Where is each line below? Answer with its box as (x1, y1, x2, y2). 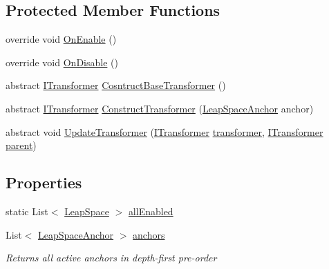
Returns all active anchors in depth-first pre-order (6, 250, 217, 265)
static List (6, 203, 48, 218)
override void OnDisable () (6, 54, 118, 69)
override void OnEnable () (6, 32, 117, 46)
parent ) (6, 138, 37, 152)
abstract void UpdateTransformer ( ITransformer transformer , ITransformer (6, 124, 323, 139)
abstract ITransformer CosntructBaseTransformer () (6, 78, 226, 92)
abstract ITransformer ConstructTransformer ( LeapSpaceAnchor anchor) (6, 101, 314, 115)
